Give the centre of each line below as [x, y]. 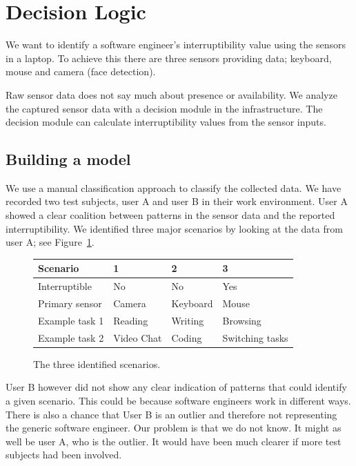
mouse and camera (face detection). [81, 71]
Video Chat [138, 337]
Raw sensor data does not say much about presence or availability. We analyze [171, 94]
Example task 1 [71, 320]
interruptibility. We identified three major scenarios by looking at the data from [174, 228]
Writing [188, 320]
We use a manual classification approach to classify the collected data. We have [174, 187]
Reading [131, 320]
